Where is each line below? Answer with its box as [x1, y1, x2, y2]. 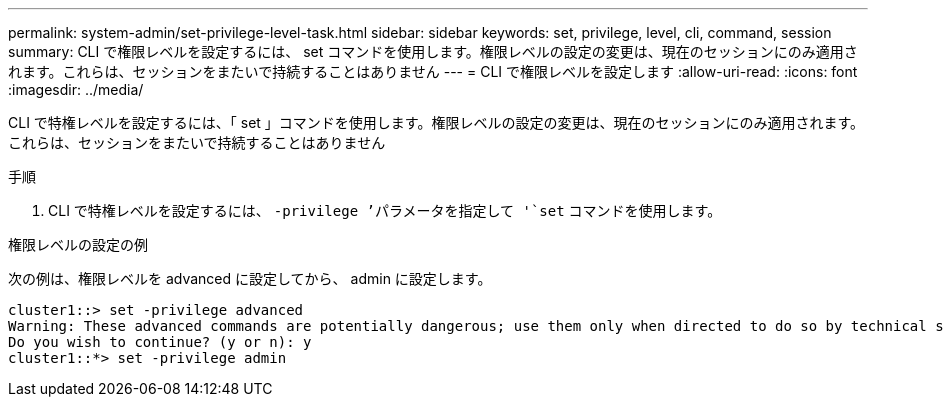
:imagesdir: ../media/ [8, 81, 144, 98]
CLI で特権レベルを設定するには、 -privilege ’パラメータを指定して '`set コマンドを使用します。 [48, 202, 722, 219]
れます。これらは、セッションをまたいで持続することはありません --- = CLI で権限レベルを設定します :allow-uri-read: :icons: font [8, 63, 858, 80]
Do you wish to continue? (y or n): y [8, 334, 312, 350]
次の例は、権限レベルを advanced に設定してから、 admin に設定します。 [8, 270, 492, 287]
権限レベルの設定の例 [8, 236, 148, 253]
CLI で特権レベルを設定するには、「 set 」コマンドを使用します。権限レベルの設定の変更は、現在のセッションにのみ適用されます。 [8, 114, 865, 131]
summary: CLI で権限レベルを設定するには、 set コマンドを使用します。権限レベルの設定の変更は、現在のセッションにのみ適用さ [8, 43, 858, 60]
